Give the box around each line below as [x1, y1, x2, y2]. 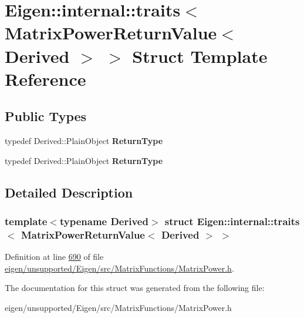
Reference [5, 66, 86, 91]
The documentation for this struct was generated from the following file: [5, 282, 265, 294]
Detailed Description [5, 183, 133, 201]
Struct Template [132, 43, 268, 68]
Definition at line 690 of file [5, 250, 104, 263]
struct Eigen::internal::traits [164, 214, 300, 229]
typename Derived [59, 214, 148, 229]
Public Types [5, 107, 87, 125]
